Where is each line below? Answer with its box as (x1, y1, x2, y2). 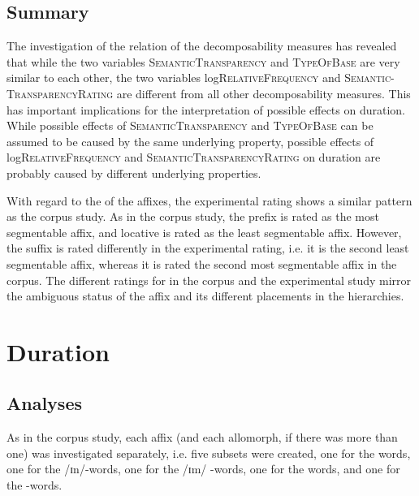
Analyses (6, 390, 82, 416)
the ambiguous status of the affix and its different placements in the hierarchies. (6, 287, 404, 304)
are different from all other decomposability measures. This (116, 84, 411, 101)
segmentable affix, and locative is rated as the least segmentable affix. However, (6, 223, 402, 240)
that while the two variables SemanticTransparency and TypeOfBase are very (6, 53, 400, 70)
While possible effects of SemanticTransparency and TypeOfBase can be (6, 117, 374, 134)
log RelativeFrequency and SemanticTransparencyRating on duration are (6, 149, 381, 166)
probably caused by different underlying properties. (6, 164, 261, 181)
